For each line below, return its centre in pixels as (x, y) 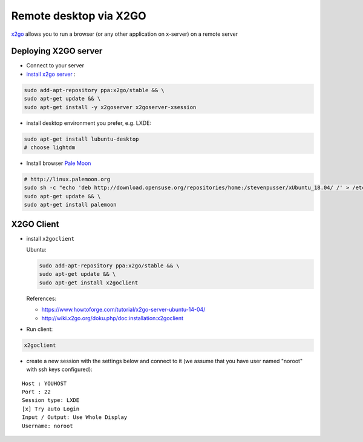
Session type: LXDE (51, 400)
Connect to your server (55, 65)
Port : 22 (36, 392)
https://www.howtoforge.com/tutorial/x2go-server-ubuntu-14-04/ (123, 310)
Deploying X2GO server (57, 51)
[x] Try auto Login (51, 409)
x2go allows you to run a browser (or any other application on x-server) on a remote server (125, 34)
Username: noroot (47, 426)
